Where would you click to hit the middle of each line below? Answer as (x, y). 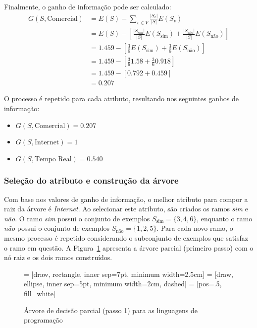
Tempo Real (53, 159)
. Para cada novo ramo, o (195, 228)
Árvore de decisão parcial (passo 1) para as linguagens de (111, 310)
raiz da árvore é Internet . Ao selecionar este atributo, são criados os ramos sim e (126, 209)
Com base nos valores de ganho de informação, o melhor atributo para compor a (126, 199)
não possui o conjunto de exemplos (57, 228)
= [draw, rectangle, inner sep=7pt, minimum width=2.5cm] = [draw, (128, 274)
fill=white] (40, 293)
